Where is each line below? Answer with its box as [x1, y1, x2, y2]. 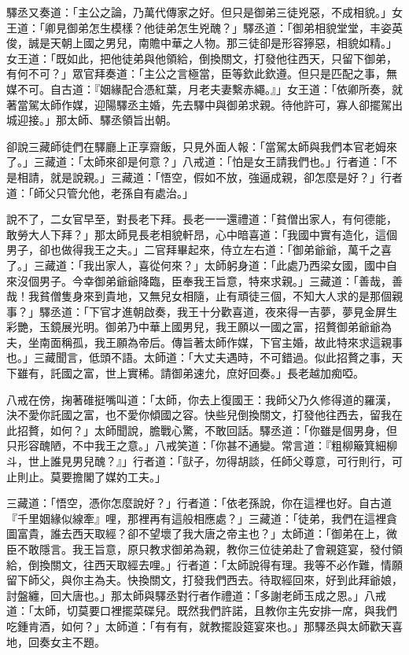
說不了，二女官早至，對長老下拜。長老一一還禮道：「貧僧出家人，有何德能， [6, 211, 397, 227]
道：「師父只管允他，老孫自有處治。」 [6, 184, 193, 201]
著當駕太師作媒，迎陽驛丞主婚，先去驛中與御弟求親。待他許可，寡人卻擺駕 [6, 96, 392, 112]
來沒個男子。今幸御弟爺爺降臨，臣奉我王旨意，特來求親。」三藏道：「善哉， [6, 272, 392, 289]
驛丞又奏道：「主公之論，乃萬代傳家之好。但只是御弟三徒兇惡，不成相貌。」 [6, 4, 392, 20]
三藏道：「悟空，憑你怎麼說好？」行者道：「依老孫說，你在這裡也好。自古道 [6, 495, 392, 511]
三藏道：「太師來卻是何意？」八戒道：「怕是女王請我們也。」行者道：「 [33, 153, 386, 170]
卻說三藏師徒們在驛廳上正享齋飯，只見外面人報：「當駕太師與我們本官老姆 [6, 138, 386, 154]
